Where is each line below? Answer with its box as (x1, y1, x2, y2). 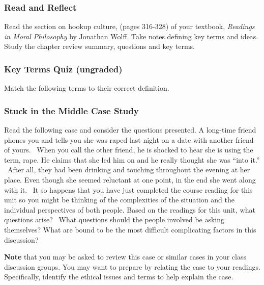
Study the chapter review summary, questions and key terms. (4, 41, 195, 51)
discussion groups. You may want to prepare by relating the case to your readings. (4, 261, 260, 272)
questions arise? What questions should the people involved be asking (4, 214, 225, 225)
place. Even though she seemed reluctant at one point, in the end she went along (4, 174, 256, 185)
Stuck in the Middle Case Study (4, 104, 139, 117)
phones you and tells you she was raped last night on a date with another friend (4, 134, 254, 145)
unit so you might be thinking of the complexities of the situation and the (4, 194, 234, 205)
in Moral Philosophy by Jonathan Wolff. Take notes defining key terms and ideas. (4, 31, 258, 41)
